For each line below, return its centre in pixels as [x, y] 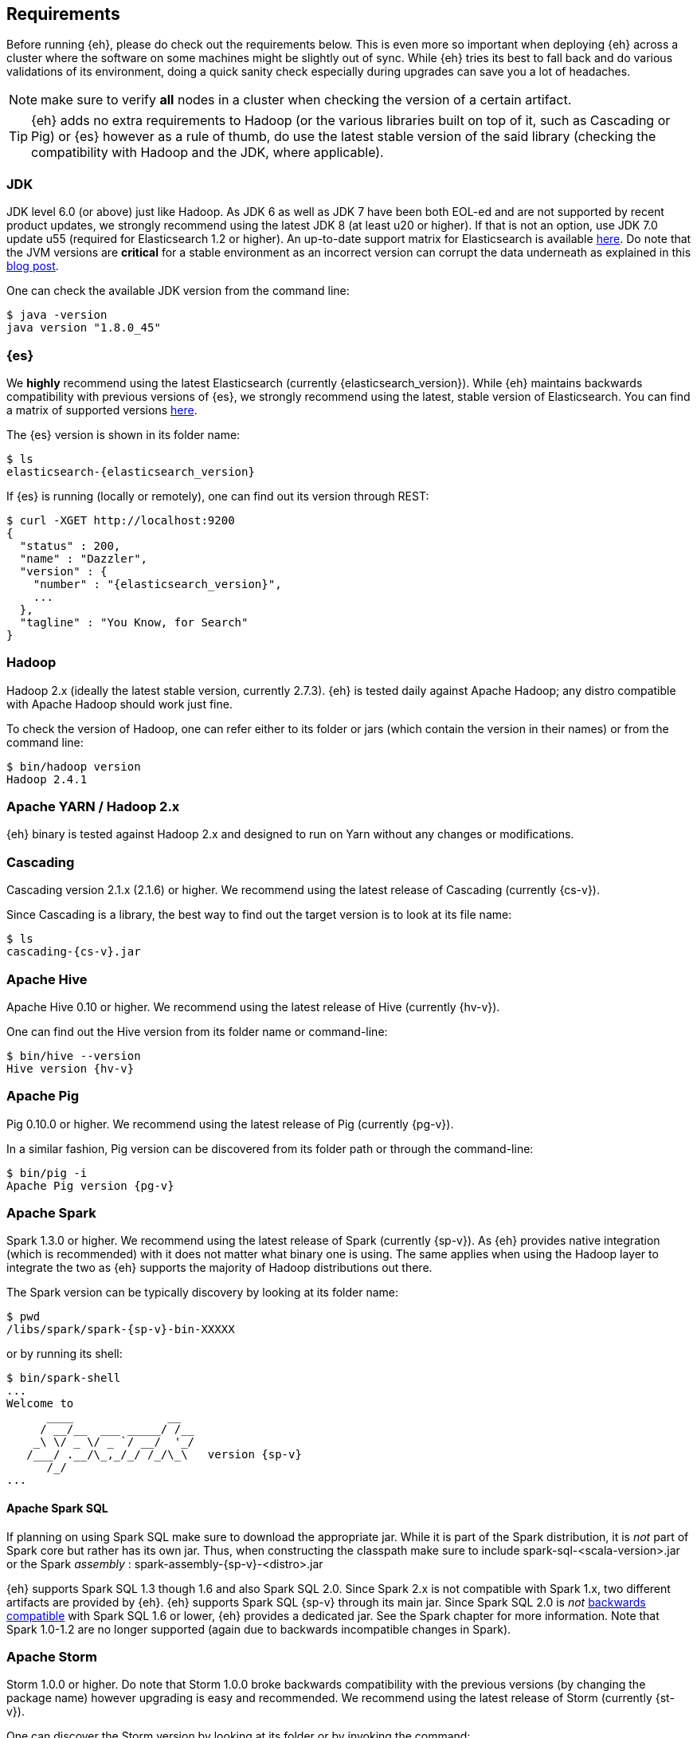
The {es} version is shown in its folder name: [123, 434]
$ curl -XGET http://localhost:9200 [121, 520]
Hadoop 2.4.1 [47, 779]
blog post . [33, 266]
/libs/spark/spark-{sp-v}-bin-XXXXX [121, 1330]
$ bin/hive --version [74, 1055]
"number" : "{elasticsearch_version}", [157, 584]
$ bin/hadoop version [74, 766]
